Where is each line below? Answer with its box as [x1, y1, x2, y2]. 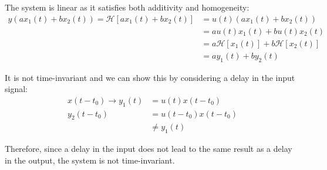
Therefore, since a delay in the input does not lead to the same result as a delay [5, 142, 292, 155]
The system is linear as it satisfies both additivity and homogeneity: [5, 1, 250, 13]
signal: [5, 83, 28, 95]
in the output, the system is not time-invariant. [5, 154, 175, 166]
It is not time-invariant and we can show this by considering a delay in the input [5, 71, 295, 83]
